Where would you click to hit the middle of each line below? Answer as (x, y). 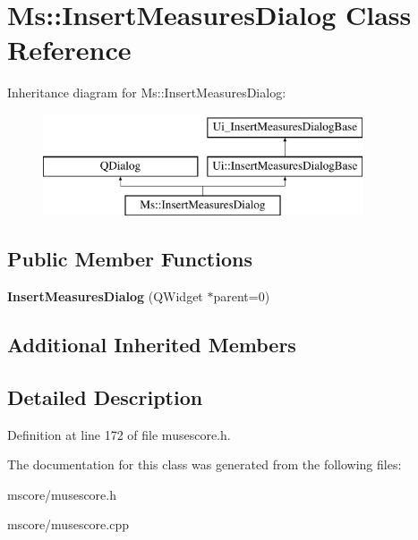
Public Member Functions (130, 259)
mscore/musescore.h (62, 494)
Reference (69, 50)
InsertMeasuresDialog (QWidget (105, 296)
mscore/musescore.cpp (68, 524)
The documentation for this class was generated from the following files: (205, 464)
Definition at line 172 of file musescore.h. (119, 434)
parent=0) (242, 296)
